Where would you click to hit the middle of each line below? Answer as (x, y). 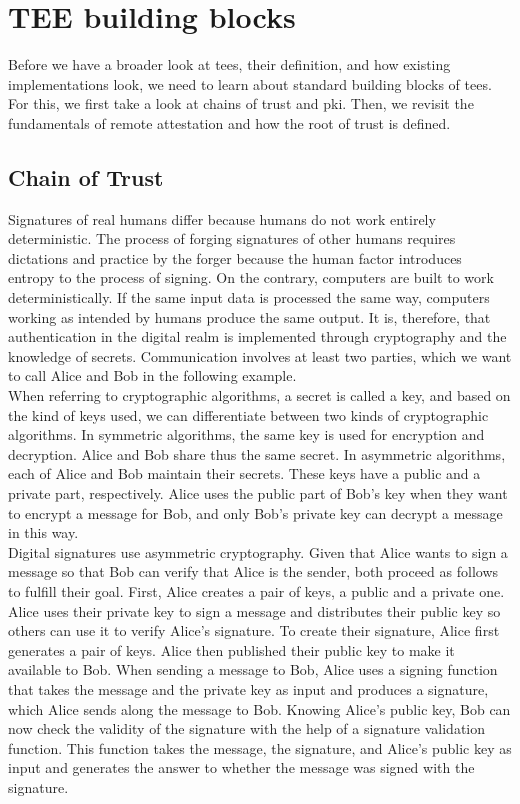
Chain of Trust (86, 176)
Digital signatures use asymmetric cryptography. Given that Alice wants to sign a (258, 551)
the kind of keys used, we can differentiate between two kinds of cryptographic (248, 414)
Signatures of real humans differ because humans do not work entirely (222, 218)
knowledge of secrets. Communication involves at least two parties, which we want (260, 355)
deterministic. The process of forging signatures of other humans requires (232, 238)
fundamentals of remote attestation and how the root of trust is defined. (229, 122)
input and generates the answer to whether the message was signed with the (241, 767)
